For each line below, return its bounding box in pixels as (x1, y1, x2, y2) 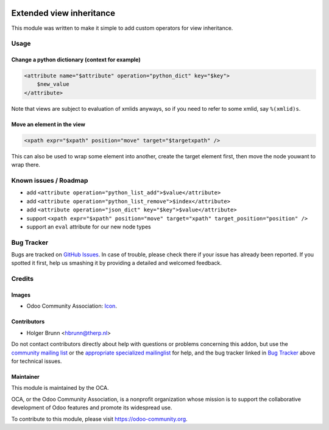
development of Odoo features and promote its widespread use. (11, 404, 172, 411)
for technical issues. (11, 357, 62, 365)
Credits (11, 275, 34, 283)
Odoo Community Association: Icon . (26, 302, 117, 310)
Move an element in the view (11, 121, 85, 128)
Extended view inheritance (11, 8, 116, 18)
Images (11, 291, 30, 298)
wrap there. (11, 161, 41, 169)
